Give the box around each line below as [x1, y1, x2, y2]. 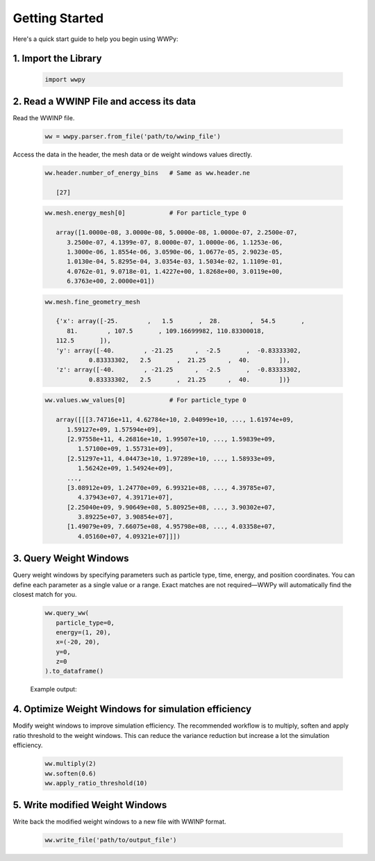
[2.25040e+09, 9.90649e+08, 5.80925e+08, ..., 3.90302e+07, [67, 503, 276, 511]
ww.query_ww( [44, 609, 90, 617]
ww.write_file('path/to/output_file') [44, 836, 177, 844]
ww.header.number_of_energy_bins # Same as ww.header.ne [44, 169, 250, 177]
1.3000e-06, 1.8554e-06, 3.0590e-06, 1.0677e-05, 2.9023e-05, [67, 247, 283, 256]
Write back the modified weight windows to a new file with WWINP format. [12, 817, 226, 826]
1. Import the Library [12, 53, 102, 65]
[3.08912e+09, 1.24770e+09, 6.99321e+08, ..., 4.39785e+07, [67, 484, 276, 491]
